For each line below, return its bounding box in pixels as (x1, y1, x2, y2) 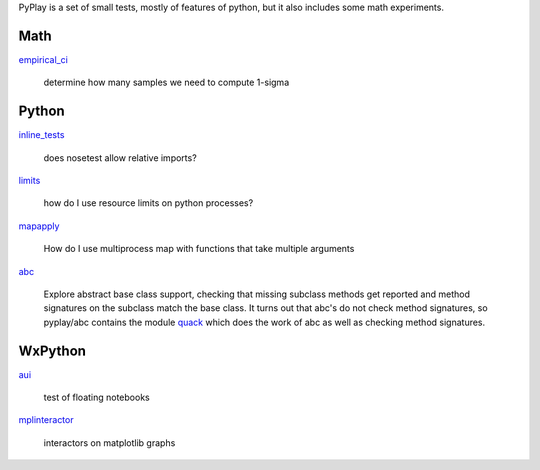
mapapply (18, 220, 60, 232)
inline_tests (18, 129, 65, 141)
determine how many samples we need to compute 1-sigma (43, 76, 290, 89)
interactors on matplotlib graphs (43, 436, 176, 449)
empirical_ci (18, 53, 69, 65)
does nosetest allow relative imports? (43, 151, 197, 164)
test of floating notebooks (43, 391, 150, 404)
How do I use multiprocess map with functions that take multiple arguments (43, 243, 355, 255)
